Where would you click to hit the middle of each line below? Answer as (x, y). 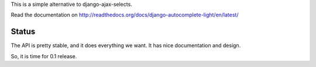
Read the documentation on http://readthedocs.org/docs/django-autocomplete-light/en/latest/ (125, 15)
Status (23, 32)
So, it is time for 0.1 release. (44, 56)
